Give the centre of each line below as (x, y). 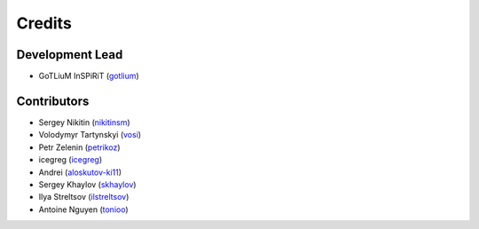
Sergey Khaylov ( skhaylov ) (87, 184)
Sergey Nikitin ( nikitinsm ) (84, 122)
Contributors (53, 101)
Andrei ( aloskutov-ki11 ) (80, 172)
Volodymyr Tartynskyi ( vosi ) (90, 135)
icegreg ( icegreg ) (71, 160)
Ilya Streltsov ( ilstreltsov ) (84, 197)
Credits (44, 23)
